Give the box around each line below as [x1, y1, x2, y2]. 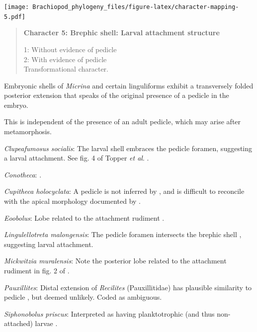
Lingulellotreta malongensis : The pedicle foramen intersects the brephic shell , [4, 229, 242, 240]
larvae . [35, 318, 58, 329]
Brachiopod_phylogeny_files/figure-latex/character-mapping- [32, 3, 239, 10]
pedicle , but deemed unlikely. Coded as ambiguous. [4, 292, 162, 302]
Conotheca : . [4, 169, 42, 179]
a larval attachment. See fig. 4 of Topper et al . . [4, 153, 149, 163]
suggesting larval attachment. [4, 239, 93, 249]
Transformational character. [23, 64, 108, 74]
